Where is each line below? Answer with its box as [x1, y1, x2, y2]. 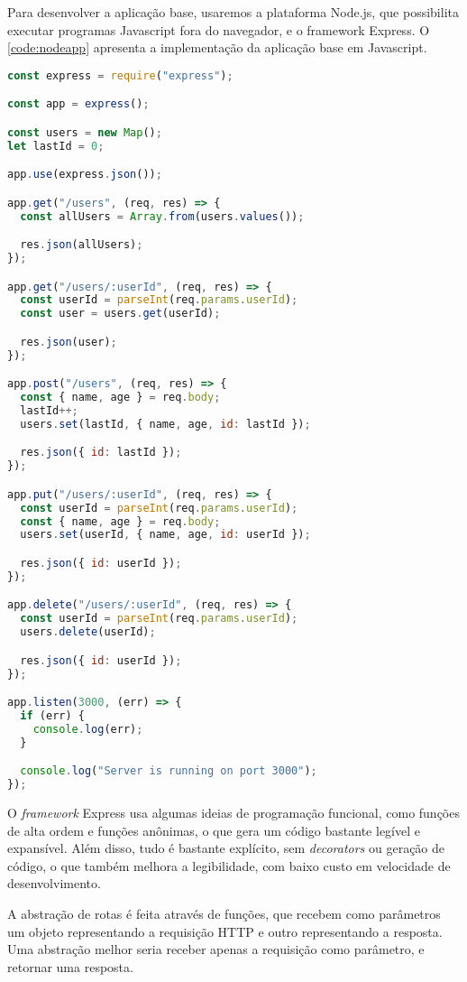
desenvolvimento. [7, 874, 101, 893]
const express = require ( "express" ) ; [7, 69, 233, 82]
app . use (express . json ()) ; [7, 168, 162, 181]
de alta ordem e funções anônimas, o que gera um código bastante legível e [7, 820, 420, 839]
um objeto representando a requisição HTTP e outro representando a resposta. [7, 922, 443, 940]
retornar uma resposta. [7, 957, 133, 976]
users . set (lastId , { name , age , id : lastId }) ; [20, 417, 311, 431]
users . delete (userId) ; [20, 625, 156, 639]
